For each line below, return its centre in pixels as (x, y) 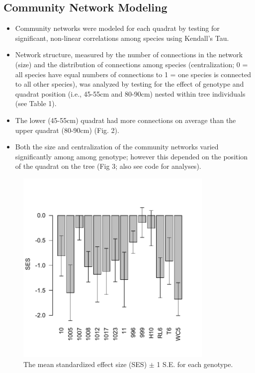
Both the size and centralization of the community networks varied (117, 147)
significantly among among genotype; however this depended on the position (131, 156)
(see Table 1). (36, 103)
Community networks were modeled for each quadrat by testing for (117, 28)
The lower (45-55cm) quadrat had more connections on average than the (126, 120)
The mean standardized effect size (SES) (85, 364)
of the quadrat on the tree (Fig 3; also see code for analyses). (108, 166)
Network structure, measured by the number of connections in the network (129, 55)
